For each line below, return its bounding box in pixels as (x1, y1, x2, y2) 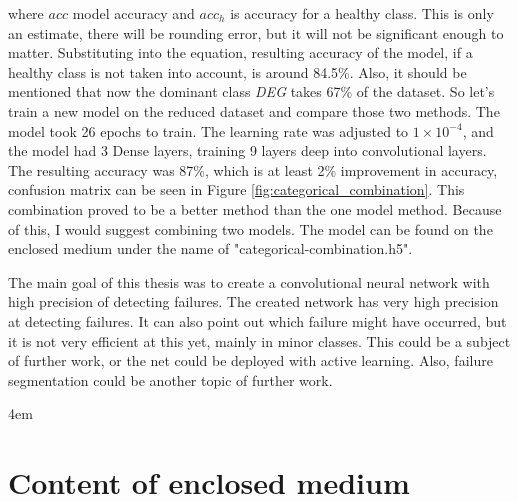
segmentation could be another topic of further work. (8, 369, 333, 390)
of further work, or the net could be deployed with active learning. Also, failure (8, 350, 493, 371)
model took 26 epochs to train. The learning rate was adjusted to (8, 120, 409, 141)
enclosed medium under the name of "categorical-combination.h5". (8, 238, 413, 259)
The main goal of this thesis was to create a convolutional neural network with (8, 271, 490, 292)
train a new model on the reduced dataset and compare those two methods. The (8, 100, 500, 121)
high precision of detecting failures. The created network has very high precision (8, 291, 499, 312)
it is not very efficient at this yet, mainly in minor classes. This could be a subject (8, 330, 511, 351)
